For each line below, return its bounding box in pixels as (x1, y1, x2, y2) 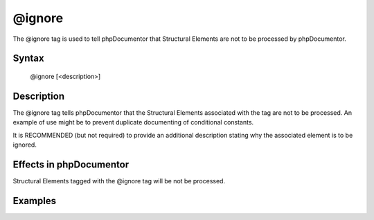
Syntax (12, 53, 44, 64)
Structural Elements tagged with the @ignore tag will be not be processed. (12, 176, 225, 185)
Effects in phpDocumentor (12, 158, 130, 170)
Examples (12, 194, 57, 207)
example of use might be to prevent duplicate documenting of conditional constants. (12, 118, 254, 127)
